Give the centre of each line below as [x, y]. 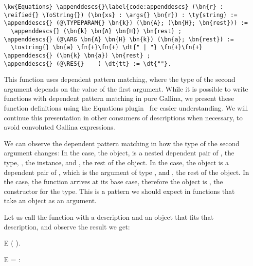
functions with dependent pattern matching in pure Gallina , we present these [119, 98]
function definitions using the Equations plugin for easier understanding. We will [126, 108]
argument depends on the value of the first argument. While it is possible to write [126, 88]
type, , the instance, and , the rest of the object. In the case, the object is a [116, 162]
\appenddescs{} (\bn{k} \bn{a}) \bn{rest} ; [77, 55]
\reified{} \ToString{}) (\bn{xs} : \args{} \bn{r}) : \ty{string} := [121, 15]
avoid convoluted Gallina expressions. [60, 127]
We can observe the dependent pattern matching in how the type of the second [122, 143]
